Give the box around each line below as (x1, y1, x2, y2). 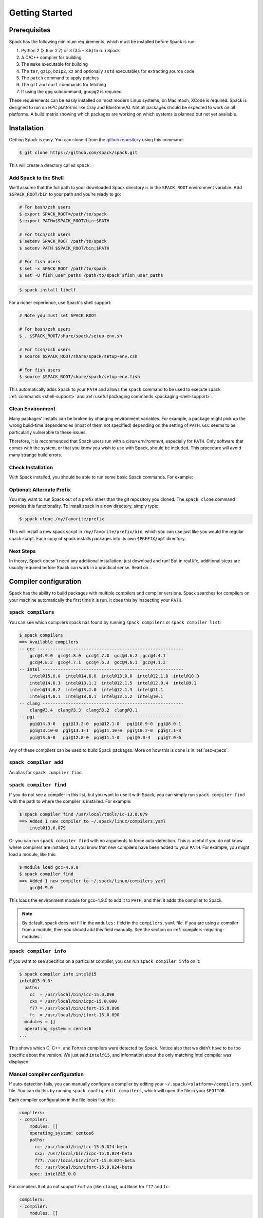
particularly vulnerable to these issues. (9, 429, 87, 435)
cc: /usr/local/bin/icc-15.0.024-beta (35, 1144, 128, 1149)
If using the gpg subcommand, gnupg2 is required (21, 88, 122, 95)
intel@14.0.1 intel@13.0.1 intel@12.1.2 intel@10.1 (29, 694, 163, 699)
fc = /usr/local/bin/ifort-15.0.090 (29, 1012, 120, 1018)
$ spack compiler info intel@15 (19, 971, 97, 977)
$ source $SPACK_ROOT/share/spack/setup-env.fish (19, 374, 140, 380)
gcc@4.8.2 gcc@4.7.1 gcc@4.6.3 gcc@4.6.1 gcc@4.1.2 (29, 660, 166, 665)
